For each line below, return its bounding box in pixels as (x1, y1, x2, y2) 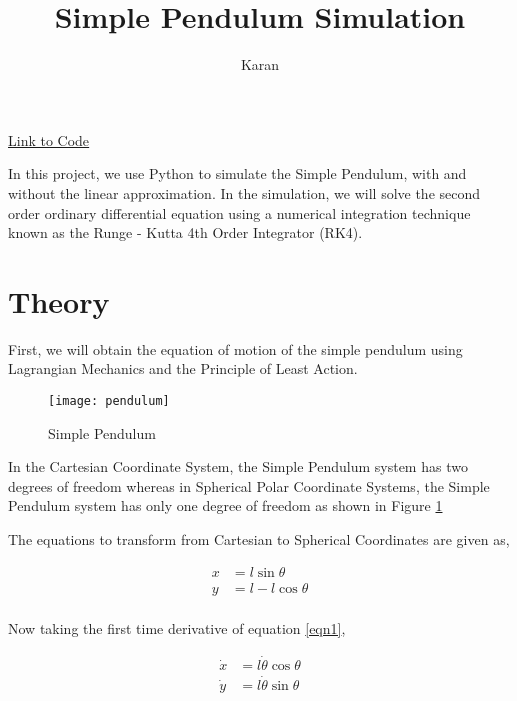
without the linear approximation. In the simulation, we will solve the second (8, 182, 481, 203)
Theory (8, 280, 110, 321)
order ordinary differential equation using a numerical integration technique (8, 202, 471, 223)
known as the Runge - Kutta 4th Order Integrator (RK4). (8, 222, 363, 243)
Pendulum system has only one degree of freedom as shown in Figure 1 (8, 495, 443, 516)
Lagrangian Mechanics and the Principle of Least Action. (8, 358, 358, 379)
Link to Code (8, 129, 90, 150)
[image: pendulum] (48, 394, 170, 408)
